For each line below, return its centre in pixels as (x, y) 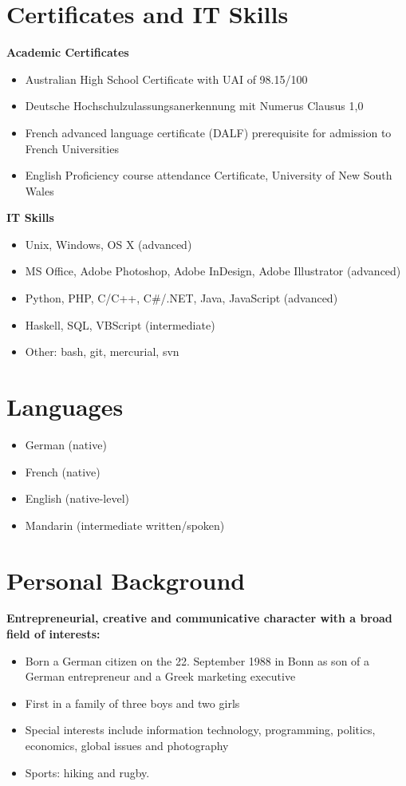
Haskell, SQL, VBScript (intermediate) (120, 324)
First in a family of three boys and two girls (132, 703)
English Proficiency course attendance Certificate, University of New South (209, 175)
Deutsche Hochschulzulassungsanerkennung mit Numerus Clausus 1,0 (194, 106)
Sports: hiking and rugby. (87, 772)
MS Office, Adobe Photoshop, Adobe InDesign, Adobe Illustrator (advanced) (213, 271)
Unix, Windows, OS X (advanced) (108, 244)
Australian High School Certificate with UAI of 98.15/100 (166, 79)
